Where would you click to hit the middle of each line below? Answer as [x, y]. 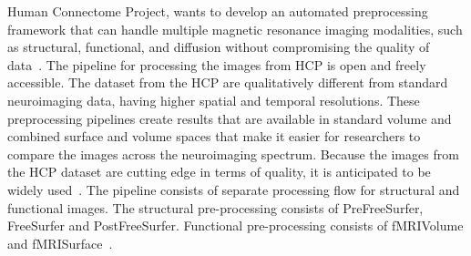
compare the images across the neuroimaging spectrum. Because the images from [233, 154]
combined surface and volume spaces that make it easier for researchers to [214, 136]
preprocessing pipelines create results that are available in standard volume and [230, 118]
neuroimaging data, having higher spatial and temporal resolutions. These [214, 100]
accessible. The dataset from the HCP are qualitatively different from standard [228, 82]
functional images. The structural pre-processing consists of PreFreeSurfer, [215, 207]
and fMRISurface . [60, 243]
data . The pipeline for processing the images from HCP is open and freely [217, 64]
